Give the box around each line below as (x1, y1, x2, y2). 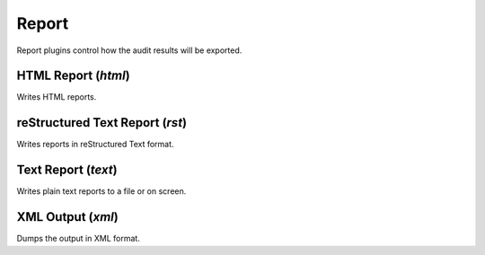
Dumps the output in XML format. (16, 233, 141, 244)
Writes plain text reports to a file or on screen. (16, 186, 187, 197)
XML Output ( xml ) (16, 209, 119, 224)
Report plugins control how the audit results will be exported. (16, 45, 242, 56)
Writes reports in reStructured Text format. (16, 139, 174, 150)
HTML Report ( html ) (16, 68, 130, 84)
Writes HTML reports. (16, 92, 97, 102)
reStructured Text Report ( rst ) (16, 115, 188, 130)
